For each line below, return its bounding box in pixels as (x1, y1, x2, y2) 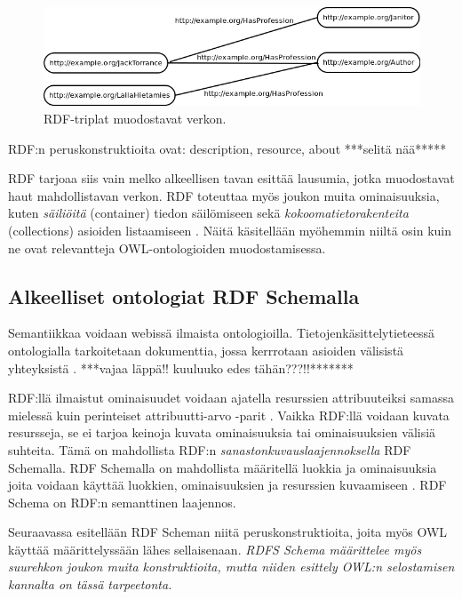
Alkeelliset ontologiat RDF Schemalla (8, 282, 360, 309)
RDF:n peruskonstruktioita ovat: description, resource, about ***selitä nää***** (8, 139, 447, 157)
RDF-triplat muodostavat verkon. (44, 109, 227, 127)
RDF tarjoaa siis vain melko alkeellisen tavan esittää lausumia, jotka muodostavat (8, 169, 455, 188)
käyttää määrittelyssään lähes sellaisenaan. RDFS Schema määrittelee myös (8, 539, 422, 558)
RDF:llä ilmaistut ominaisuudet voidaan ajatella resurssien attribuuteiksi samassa (8, 388, 454, 407)
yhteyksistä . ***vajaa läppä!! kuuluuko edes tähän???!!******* (8, 358, 354, 377)
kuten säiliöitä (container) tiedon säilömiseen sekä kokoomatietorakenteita (8, 204, 409, 222)
